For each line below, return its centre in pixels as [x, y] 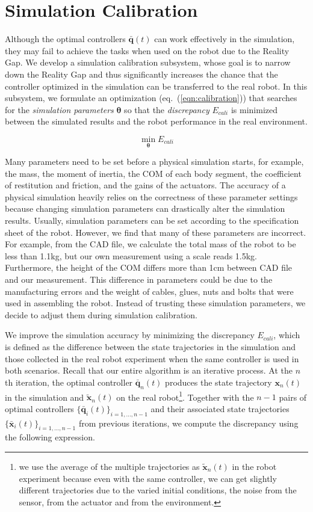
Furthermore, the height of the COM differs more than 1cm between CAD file [149, 267]
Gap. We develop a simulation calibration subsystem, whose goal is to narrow [148, 62]
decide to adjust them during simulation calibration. [101, 314]
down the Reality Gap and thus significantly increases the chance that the [141, 74]
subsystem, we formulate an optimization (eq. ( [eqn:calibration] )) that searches [151, 98]
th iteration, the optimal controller [69, 382]
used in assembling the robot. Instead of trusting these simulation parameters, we [155, 303]
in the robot [254, 467]
